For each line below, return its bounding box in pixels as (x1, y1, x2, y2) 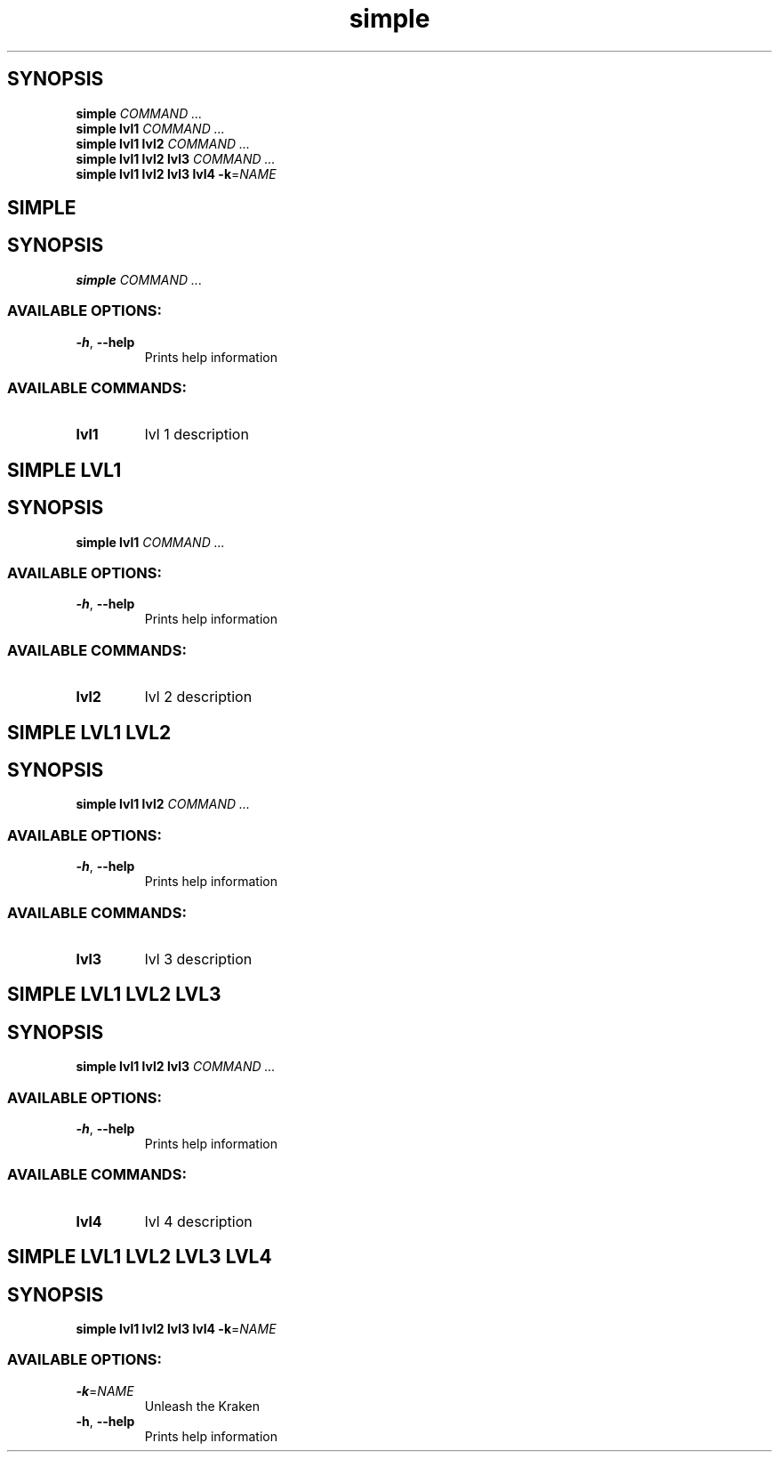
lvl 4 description (144, 1212, 253, 1230)
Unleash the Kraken (144, 1398, 260, 1414)
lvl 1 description (144, 425, 249, 444)
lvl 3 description (144, 949, 253, 968)
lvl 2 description (144, 688, 253, 706)
